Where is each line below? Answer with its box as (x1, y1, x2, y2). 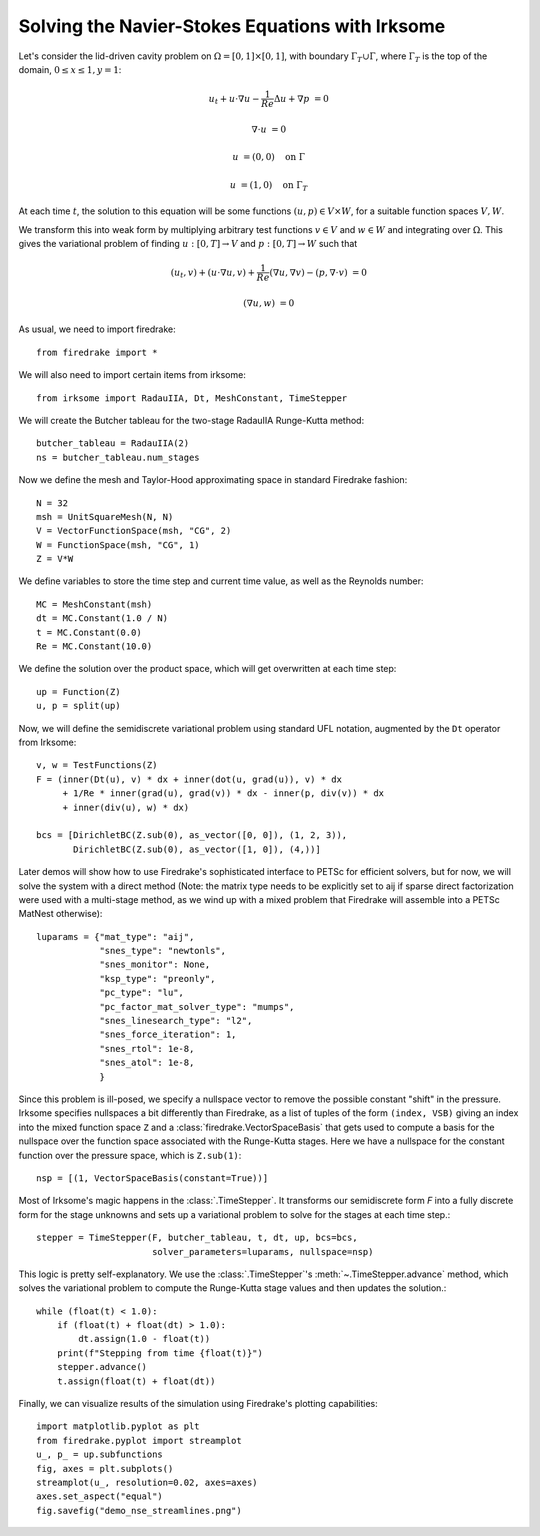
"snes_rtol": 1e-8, (99, 1043, 195, 1054)
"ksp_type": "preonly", (99, 973, 216, 984)
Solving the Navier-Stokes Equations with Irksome (18, 15, 446, 37)
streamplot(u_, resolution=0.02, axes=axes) (36, 1476, 259, 1488)
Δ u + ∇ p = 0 (273, 93, 329, 104)
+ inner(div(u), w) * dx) (62, 801, 190, 813)
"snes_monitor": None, (99, 959, 211, 970)
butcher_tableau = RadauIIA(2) (36, 438, 190, 449)
